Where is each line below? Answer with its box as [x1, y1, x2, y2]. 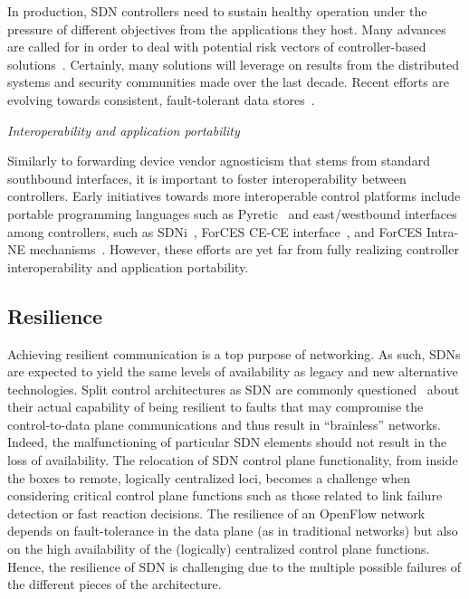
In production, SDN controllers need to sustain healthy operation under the [7, 2, 427, 20]
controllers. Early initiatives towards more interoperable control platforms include [7, 186, 461, 205]
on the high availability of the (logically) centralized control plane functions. [7, 539, 430, 558]
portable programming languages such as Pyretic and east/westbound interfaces [7, 204, 457, 223]
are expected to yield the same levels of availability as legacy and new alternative [7, 362, 458, 381]
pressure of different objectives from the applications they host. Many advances [7, 19, 446, 38]
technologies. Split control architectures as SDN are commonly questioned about [7, 379, 460, 398]
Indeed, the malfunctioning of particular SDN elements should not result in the [7, 433, 447, 452]
